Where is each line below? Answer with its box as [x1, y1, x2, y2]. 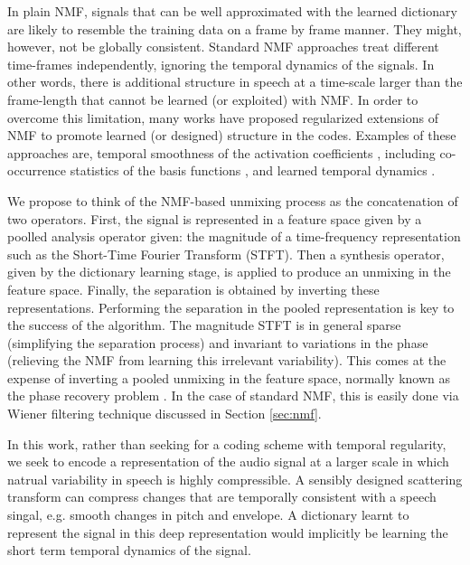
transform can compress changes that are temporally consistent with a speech [7, 487, 437, 506]
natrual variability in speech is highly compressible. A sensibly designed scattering [7, 469, 463, 488]
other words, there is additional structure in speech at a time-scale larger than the [7, 72, 463, 91]
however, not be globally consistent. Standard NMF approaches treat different [7, 37, 439, 56]
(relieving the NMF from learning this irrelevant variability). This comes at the [7, 351, 446, 370]
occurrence [7, 161, 67, 180]
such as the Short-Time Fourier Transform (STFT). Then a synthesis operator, [7, 244, 445, 263]
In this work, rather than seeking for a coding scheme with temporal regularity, [7, 434, 446, 453]
